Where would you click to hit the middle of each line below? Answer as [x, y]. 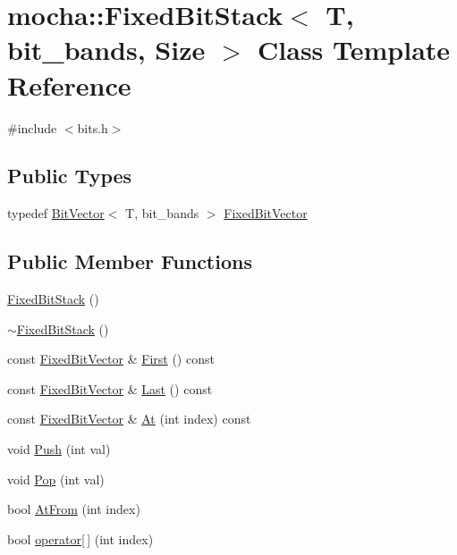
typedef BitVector [56, 213]
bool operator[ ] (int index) [80, 538]
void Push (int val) [59, 449]
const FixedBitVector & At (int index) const [129, 419]
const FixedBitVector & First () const [111, 359]
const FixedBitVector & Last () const [110, 388]
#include [32, 127]
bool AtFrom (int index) [74, 509]
